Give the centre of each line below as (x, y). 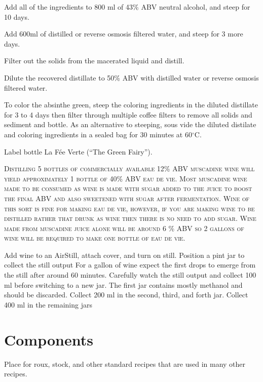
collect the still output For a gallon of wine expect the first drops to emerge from (130, 265)
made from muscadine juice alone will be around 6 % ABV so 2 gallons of (124, 228)
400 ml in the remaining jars (48, 304)
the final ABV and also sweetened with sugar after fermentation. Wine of (127, 198)
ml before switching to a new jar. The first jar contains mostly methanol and (123, 284)
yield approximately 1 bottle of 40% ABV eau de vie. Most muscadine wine (126, 178)
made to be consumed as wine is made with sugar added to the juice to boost (128, 188)
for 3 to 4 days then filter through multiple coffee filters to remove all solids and (128, 114)
